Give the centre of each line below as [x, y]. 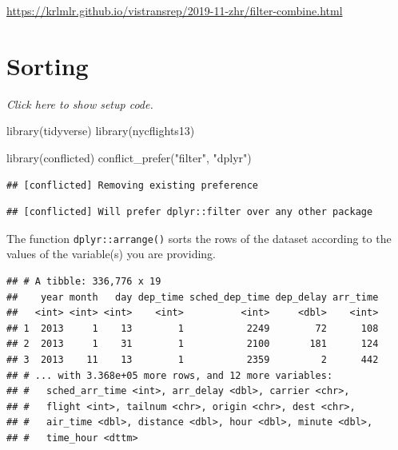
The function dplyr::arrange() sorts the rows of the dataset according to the [199, 238]
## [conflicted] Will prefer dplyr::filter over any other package [190, 212]
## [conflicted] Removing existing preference [132, 185]
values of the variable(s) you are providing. [111, 254]
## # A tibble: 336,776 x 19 [84, 281]
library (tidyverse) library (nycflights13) [101, 131]
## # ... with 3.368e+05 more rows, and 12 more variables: [170, 375]
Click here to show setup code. [80, 104]
